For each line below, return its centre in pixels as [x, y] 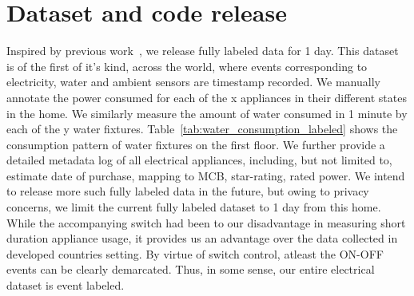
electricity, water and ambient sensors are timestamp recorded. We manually [193, 82]
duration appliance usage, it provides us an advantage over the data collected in [202, 238]
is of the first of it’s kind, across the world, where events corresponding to [187, 66]
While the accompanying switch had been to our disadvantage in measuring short [206, 222]
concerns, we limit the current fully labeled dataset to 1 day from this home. [194, 207]
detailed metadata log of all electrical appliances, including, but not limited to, [199, 160]
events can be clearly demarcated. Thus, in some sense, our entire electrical [191, 269]
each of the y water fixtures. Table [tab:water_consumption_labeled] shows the [202, 129]
